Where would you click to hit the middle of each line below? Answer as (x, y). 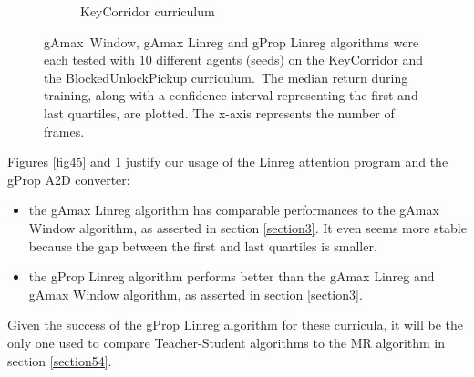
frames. (64, 131)
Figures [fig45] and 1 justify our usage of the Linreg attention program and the (228, 162)
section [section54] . (60, 360)
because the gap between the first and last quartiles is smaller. (203, 245)
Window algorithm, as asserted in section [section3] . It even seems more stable (247, 227)
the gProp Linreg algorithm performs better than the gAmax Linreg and (232, 276)
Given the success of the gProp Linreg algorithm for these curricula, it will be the (235, 325)
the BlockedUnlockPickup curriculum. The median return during (226, 77)
